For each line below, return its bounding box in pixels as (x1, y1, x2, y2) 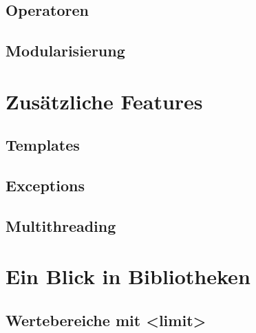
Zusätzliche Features (6, 87, 203, 115)
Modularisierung (6, 40, 125, 61)
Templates (6, 134, 80, 155)
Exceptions (6, 175, 85, 196)
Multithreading (6, 215, 116, 236)
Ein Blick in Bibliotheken (6, 262, 250, 290)
